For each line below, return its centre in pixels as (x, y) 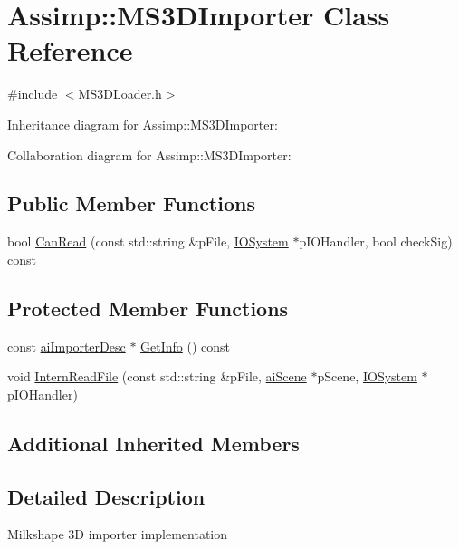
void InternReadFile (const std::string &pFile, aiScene (157, 376)
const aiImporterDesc (67, 346)
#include (33, 94)
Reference (70, 50)
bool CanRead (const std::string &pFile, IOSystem (148, 241)
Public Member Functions (131, 203)
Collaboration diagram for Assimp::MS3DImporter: (149, 154)
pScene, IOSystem (367, 376)
